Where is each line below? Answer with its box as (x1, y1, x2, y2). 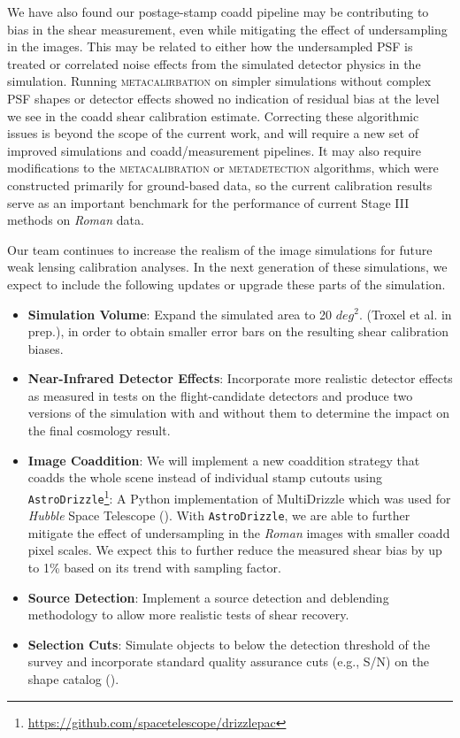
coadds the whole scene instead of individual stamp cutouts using (27, 468, 383, 487)
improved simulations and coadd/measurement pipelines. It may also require (7, 141, 421, 159)
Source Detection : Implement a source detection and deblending (27, 588, 389, 606)
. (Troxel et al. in (358, 304, 452, 323)
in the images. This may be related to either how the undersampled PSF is (7, 37, 413, 56)
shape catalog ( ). (27, 669, 119, 688)
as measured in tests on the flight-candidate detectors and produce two (27, 386, 413, 404)
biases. (27, 339, 64, 357)
